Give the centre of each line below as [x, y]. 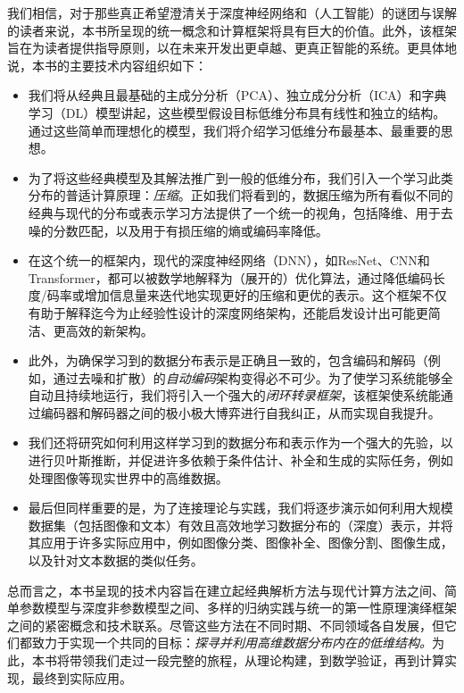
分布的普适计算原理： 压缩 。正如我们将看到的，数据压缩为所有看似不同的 [240, 195]
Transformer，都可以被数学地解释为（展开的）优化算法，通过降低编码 [230, 277]
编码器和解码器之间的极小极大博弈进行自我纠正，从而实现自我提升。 [240, 412]
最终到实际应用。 [82, 677]
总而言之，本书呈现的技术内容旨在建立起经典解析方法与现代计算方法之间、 [226, 590]
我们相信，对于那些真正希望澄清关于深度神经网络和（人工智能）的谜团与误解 [232, 13]
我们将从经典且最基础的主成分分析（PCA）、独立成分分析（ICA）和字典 [237, 95]
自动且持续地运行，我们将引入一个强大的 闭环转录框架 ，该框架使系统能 [234, 395]
